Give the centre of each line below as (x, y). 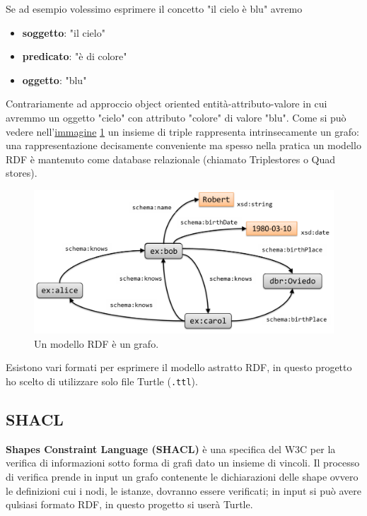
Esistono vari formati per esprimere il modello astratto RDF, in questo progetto (179, 367)
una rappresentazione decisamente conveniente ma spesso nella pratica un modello (183, 145)
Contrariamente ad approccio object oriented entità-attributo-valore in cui (167, 104)
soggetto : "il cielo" (64, 32)
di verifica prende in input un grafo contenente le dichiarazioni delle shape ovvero (182, 477)
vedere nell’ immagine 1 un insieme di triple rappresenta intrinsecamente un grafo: (182, 131)
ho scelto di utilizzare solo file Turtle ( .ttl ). (102, 381)
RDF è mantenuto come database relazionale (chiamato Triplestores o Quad (171, 159)
